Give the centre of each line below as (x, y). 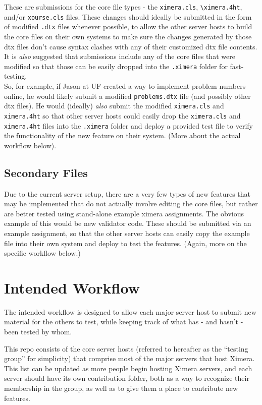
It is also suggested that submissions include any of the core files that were (120, 56)
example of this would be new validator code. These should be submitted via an (128, 223)
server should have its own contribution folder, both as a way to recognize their (127, 378)
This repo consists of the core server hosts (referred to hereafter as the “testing (126, 348)
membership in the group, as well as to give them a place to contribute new (121, 388)
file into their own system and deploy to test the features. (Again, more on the (125, 243)
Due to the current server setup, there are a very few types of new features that (127, 193)
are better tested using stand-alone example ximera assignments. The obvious (124, 213)
